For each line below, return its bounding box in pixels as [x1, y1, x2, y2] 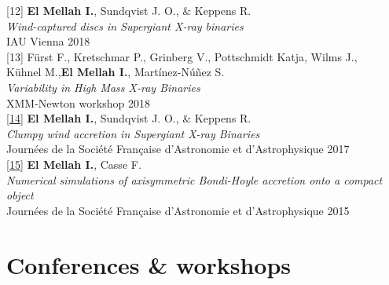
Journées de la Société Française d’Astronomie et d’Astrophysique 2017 [6, 141, 350, 157]
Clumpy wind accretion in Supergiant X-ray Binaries [6, 125, 260, 141]
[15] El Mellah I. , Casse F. [6, 155, 141, 172]
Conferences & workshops [6, 248, 292, 280]
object [6, 187, 34, 203]
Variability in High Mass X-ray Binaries [6, 79, 200, 95]
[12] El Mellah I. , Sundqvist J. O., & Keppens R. [6, 2, 251, 18]
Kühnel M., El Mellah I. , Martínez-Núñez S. [6, 64, 225, 80]
